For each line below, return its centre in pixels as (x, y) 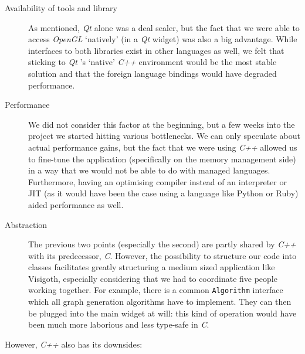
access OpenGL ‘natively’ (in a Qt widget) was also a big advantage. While (163, 39)
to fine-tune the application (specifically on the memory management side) (162, 159)
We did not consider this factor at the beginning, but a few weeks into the (162, 124)
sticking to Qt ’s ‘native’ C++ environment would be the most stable (152, 62)
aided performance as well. (76, 204)
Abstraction (26, 224)
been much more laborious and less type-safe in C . (119, 324)
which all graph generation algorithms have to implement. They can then (160, 302)
